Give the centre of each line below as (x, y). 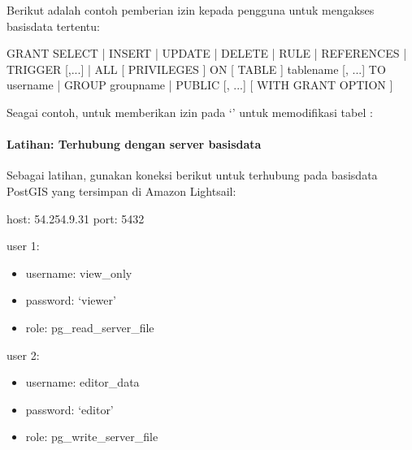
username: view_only (79, 273)
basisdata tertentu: (53, 26)
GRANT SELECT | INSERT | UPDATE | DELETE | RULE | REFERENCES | (207, 53)
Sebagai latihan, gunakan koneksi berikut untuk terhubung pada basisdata (192, 175)
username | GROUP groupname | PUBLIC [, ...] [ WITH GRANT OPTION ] (200, 85)
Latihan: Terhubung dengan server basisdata (134, 144)
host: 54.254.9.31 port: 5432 (76, 218)
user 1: (23, 246)
